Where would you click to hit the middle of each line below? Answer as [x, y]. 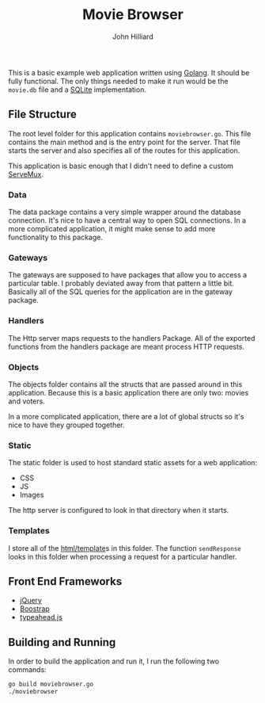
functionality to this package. [55, 237]
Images [32, 495]
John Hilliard [133, 36]
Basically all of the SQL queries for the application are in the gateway [121, 292]
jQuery [30, 601]
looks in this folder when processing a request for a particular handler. [123, 556]
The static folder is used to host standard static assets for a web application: [133, 463]
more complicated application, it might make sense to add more [112, 229]
